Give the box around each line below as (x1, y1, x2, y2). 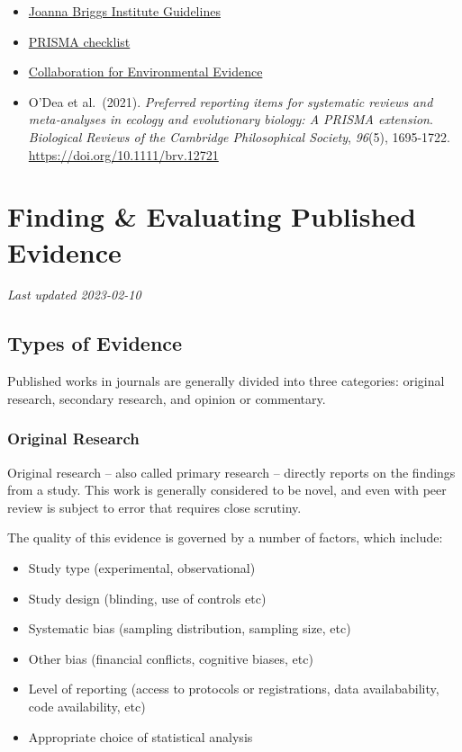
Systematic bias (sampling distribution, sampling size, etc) (28, 619, 351, 638)
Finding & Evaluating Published (7, 198, 416, 235)
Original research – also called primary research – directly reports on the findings (7, 462, 456, 481)
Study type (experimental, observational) (28, 559, 256, 577)
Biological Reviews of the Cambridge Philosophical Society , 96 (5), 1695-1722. (28, 127, 450, 146)
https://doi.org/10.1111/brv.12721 (28, 145, 219, 164)
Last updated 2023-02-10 (7, 285, 141, 304)
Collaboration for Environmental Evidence (28, 62, 263, 81)
